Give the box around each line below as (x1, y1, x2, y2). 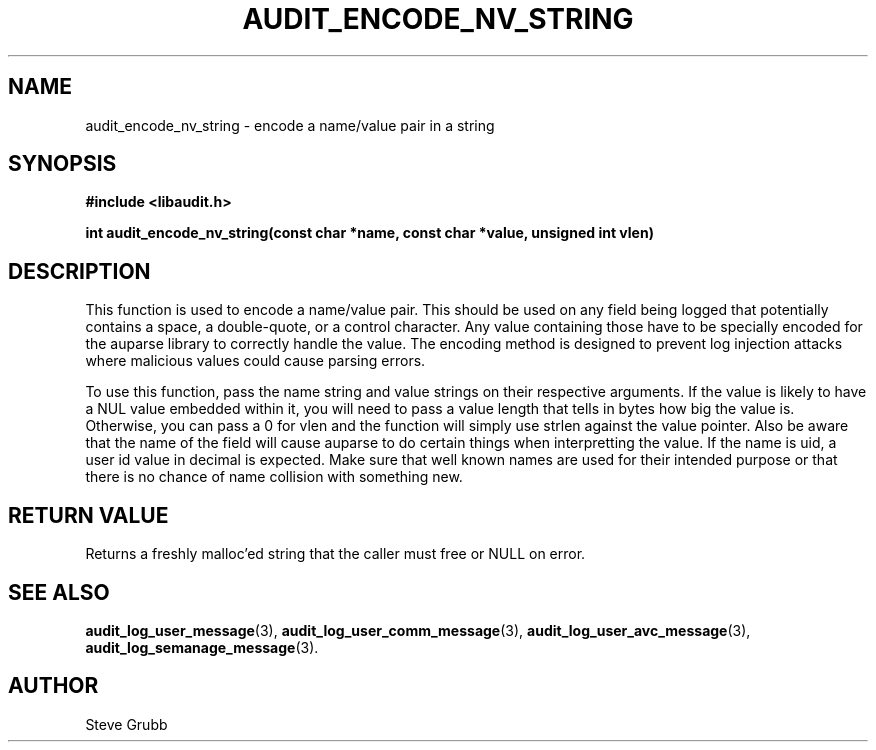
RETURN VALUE (8, 502, 169, 528)
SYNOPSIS (8, 151, 117, 177)
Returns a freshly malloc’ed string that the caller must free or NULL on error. (85, 545, 586, 563)
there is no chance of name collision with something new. (85, 468, 463, 486)
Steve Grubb (85, 715, 168, 733)
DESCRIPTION (8, 258, 151, 284)
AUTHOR (8, 673, 99, 699)
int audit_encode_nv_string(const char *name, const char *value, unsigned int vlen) (85, 224, 654, 242)
